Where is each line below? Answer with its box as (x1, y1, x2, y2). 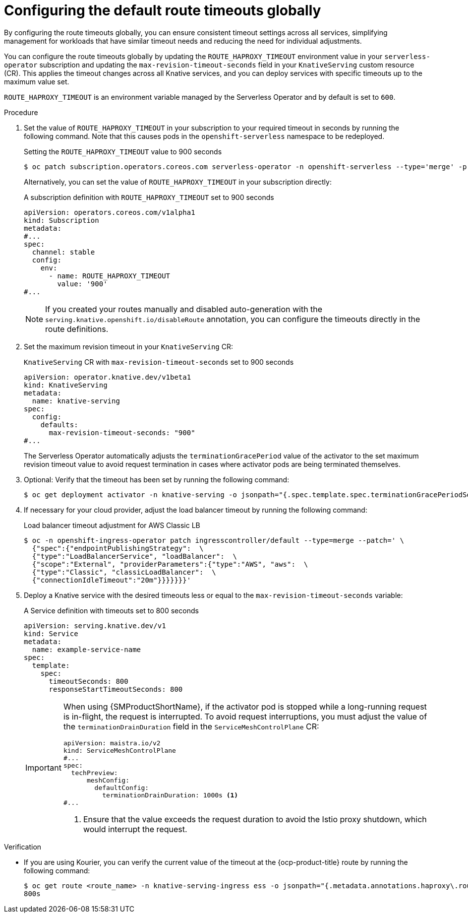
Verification (4, 842, 42, 851)
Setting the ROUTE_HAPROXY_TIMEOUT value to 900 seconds (24, 147, 222, 156)
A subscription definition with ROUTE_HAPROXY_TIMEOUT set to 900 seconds (24, 193, 274, 201)
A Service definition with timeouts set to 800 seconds (24, 606, 199, 615)
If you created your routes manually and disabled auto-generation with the (45, 304, 323, 314)
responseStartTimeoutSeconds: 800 (49, 685, 183, 693)
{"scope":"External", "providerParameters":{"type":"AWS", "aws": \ (32, 560, 308, 568)
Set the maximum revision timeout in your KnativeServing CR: (24, 342, 233, 351)
